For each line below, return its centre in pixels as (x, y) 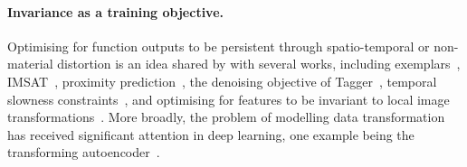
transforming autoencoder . (84, 152)
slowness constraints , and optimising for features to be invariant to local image (229, 99)
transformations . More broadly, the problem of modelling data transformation (226, 117)
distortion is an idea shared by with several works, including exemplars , (259, 64)
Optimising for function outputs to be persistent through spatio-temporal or (219, 46)
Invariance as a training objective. (115, 11)
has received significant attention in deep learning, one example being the (211, 134)
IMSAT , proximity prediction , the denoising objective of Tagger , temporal (222, 81)
